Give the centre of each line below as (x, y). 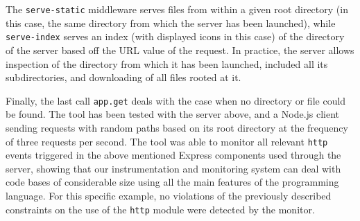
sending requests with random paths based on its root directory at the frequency (177, 127)
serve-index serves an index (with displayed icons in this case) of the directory (175, 36)
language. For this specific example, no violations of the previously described (169, 195)
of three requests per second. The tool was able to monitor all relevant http (167, 141)
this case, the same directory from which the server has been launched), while (171, 23)
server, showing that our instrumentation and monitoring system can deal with (173, 168)
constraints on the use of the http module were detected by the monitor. (160, 209)
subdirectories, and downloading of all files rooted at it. (123, 77)
